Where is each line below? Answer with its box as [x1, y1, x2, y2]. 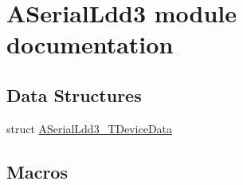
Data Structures [6, 82, 142, 107]
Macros [6, 159, 68, 183]
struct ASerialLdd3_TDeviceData [6, 120, 173, 136]
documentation [6, 28, 174, 61]
